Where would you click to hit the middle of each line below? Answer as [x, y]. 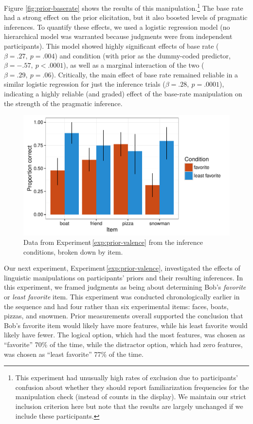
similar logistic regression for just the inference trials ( [85, 84]
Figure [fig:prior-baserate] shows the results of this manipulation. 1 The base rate [124, 7]
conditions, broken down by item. [73, 251]
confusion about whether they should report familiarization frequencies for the [132, 387]
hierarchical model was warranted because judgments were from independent [118, 36]
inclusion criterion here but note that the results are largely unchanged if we [129, 406]
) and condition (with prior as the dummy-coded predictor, [143, 55]
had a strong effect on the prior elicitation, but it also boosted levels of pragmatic [126, 17]
